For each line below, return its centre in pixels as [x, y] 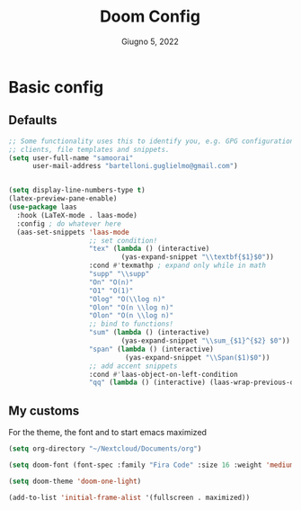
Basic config [56, 87]
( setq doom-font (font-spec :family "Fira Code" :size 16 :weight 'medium [151, 465]
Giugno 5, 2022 [150, 41]
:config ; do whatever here [69, 224]
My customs [44, 411]
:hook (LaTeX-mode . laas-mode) [77, 215]
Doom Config [150, 17]
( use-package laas [43, 207]
